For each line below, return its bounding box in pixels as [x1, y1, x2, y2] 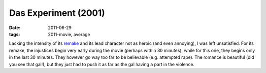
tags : [9, 31, 20, 37]
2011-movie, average [48, 31, 91, 37]
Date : [9, 25, 21, 31]
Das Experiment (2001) [9, 7, 105, 18]
